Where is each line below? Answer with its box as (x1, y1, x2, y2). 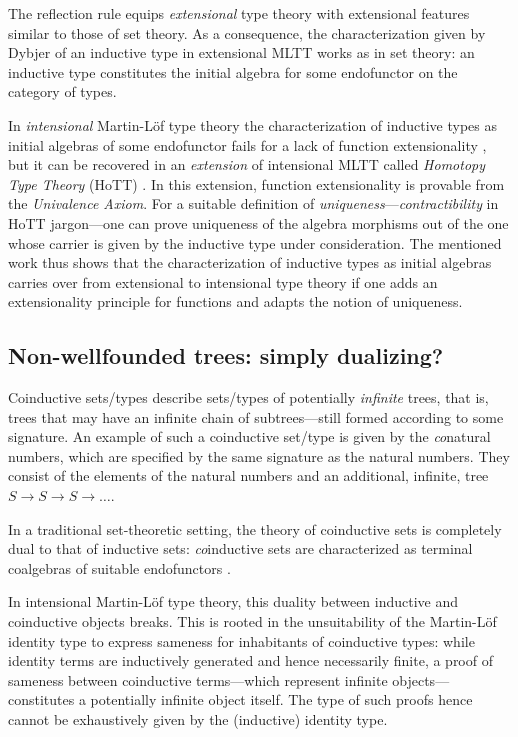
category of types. (8, 81, 117, 102)
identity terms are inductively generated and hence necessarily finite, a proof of (8, 650, 493, 671)
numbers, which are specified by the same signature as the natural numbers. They (8, 445, 510, 466)
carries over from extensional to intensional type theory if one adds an (8, 271, 438, 292)
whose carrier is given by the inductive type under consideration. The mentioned (8, 232, 502, 253)
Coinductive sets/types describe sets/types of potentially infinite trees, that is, (8, 387, 489, 408)
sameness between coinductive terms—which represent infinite (8, 669, 388, 690)
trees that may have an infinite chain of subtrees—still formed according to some (8, 406, 504, 427)
